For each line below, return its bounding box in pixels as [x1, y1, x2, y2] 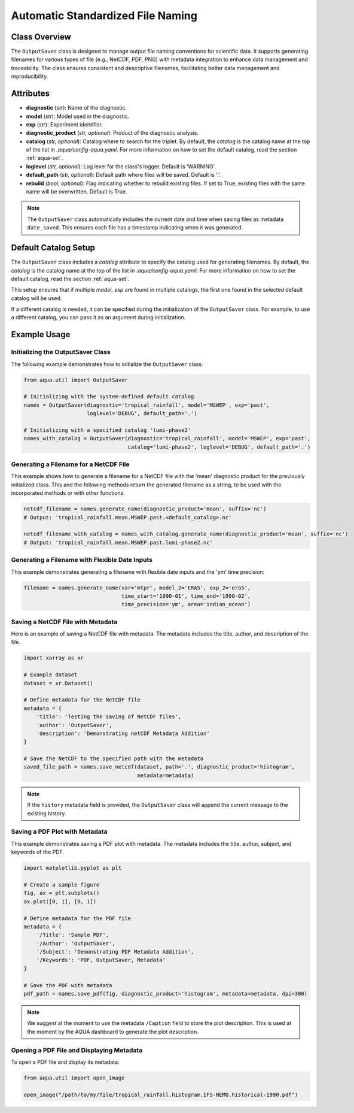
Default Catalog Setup [11, 243, 96, 253]
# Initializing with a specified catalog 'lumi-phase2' [23, 427, 191, 434]
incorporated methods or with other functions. [11, 489, 125, 497]
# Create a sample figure [23, 881, 100, 888]
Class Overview [11, 32, 72, 42]
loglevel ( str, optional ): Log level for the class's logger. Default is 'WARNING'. [26, 162, 216, 170]
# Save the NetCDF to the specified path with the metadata [23, 755, 204, 762]
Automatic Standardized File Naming [11, 9, 197, 22]
